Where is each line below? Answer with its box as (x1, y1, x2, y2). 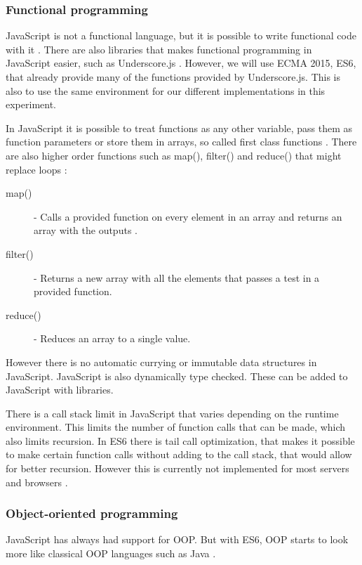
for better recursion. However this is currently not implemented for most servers (6, 461, 349, 476)
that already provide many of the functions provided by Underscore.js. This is (6, 70, 341, 84)
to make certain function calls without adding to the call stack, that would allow (6, 447, 352, 462)
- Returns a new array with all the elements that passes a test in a (34, 270, 320, 285)
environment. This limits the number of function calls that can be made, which (6, 420, 346, 434)
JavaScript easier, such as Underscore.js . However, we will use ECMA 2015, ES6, (6, 56, 356, 70)
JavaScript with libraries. (6, 382, 114, 397)
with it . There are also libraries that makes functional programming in (6, 41, 312, 56)
